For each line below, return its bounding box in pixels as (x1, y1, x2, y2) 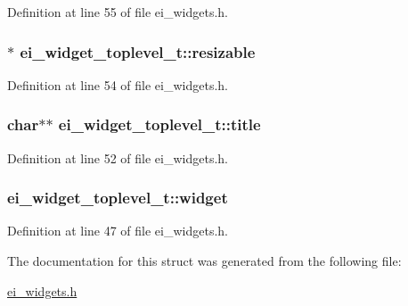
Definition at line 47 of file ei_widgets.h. (7, 221, 229, 240)
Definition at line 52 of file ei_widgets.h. (7, 148, 229, 167)
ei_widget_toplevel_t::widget (7, 186, 228, 209)
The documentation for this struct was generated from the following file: (7, 252, 402, 270)
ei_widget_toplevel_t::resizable (20, 40, 256, 62)
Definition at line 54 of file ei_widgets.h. (7, 75, 229, 94)
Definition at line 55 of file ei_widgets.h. (7, 3, 229, 21)
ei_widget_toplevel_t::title (58, 113, 261, 136)
